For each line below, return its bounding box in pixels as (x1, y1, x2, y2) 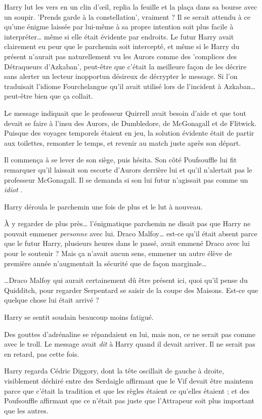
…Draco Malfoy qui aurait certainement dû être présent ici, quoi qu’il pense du (4, 275, 248, 285)
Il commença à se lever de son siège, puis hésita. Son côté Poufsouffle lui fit (4, 154, 237, 165)
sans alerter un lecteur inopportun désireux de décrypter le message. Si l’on (4, 71, 238, 81)
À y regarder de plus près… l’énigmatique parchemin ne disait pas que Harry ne (4, 218, 251, 229)
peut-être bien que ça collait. (4, 91, 93, 101)
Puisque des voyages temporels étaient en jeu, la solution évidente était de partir (4, 128, 254, 138)
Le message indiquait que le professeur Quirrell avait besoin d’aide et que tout (4, 107, 246, 118)
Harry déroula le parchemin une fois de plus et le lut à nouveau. (4, 201, 203, 212)
